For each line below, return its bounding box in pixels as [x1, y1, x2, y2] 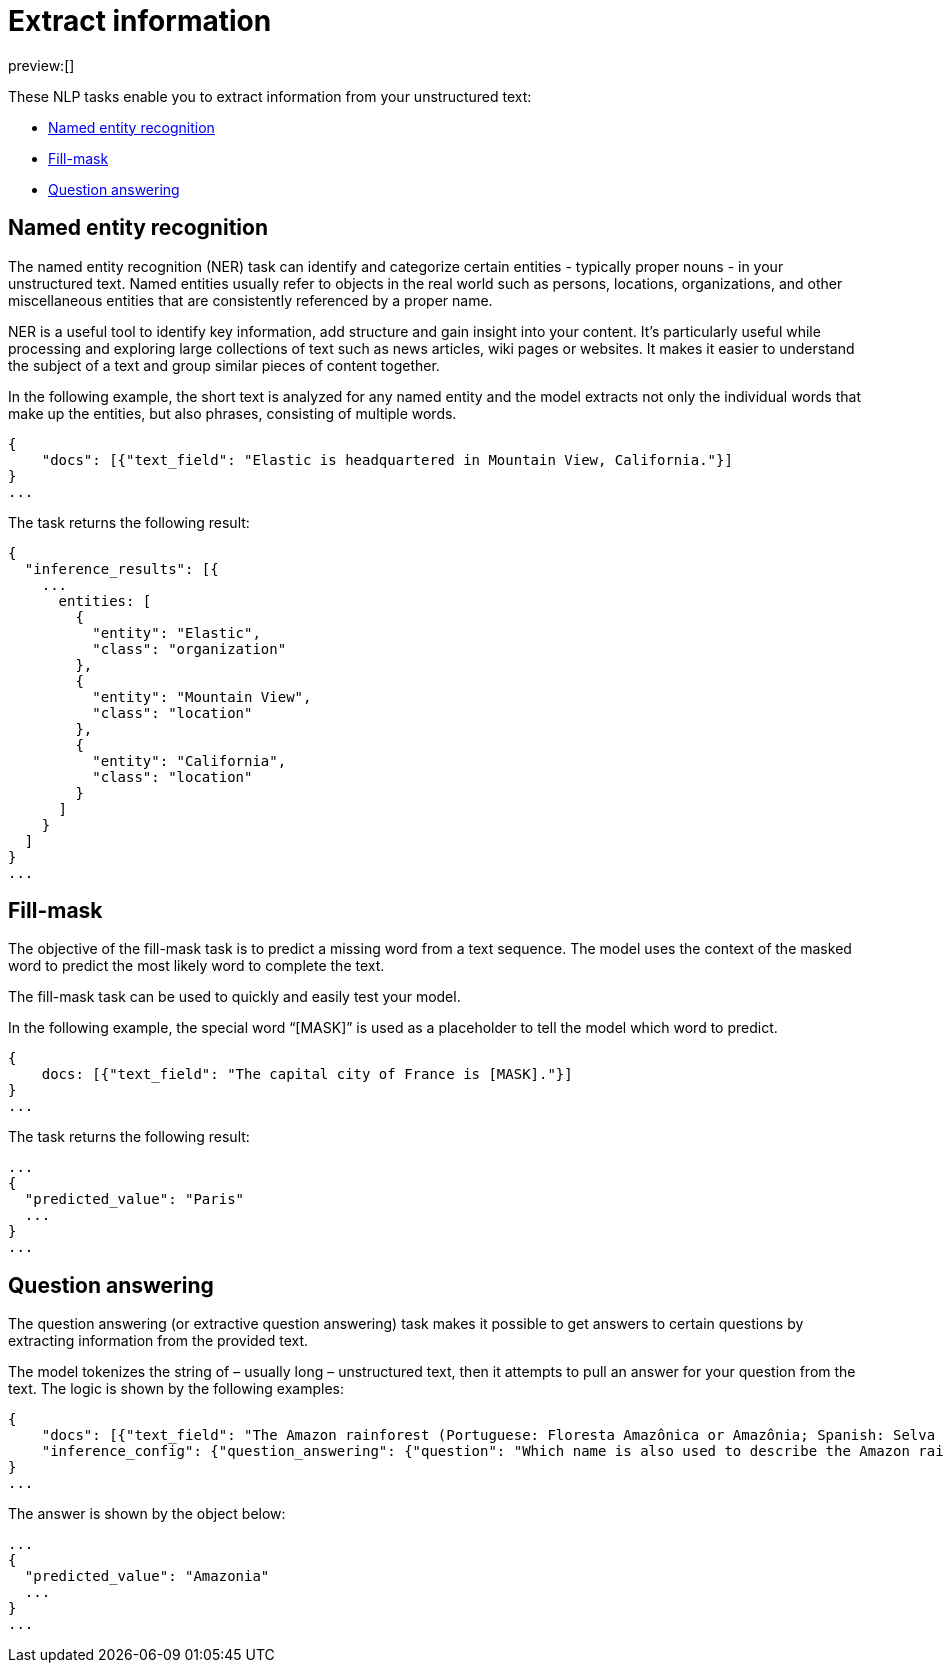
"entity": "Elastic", [92, 624, 261, 641]
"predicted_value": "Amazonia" [24, 1568, 270, 1585]
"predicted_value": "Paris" [24, 1191, 245, 1208]
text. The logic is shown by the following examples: [8, 1380, 345, 1398]
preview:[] [8, 56, 75, 74]
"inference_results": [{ [24, 560, 219, 577]
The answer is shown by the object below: [8, 1505, 286, 1523]
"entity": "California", [92, 752, 287, 769]
